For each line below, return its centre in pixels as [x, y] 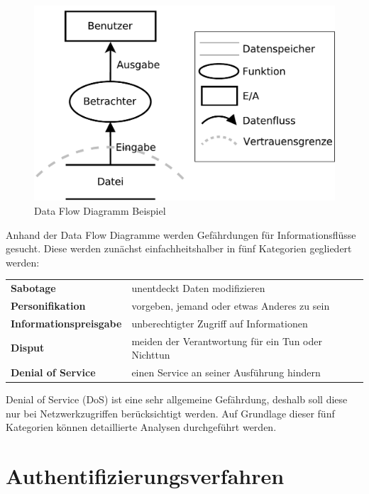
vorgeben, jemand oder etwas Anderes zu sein [231, 305]
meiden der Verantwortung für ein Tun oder [227, 341]
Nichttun [151, 355]
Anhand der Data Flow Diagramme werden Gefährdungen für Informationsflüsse [181, 234]
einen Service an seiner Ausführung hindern [226, 372]
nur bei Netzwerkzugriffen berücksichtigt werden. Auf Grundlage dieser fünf [170, 413]
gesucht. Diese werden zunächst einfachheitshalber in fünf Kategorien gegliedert [179, 248]
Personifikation [48, 305]
